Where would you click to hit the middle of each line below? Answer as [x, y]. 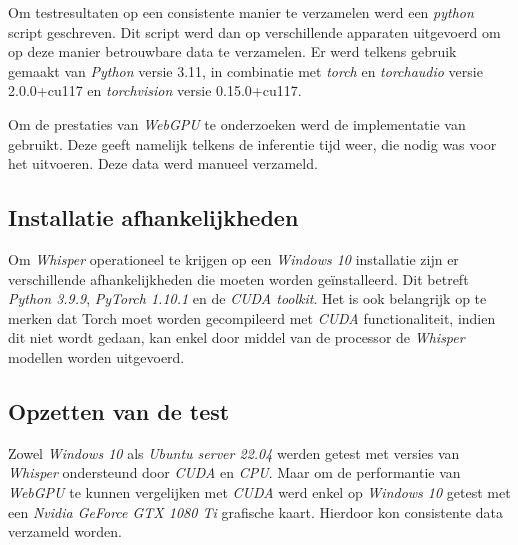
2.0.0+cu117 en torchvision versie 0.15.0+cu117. [155, 90]
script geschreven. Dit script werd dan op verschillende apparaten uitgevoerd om [254, 31]
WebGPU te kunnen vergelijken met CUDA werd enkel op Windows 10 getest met [259, 491]
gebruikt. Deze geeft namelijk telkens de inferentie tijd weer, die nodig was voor [252, 143]
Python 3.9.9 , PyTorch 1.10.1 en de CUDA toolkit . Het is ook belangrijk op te [247, 298]
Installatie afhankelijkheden [153, 217]
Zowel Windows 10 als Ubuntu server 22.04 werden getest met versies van [234, 452]
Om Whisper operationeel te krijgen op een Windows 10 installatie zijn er [233, 258]
